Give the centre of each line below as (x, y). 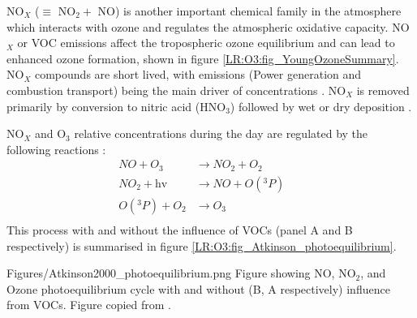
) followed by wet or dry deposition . (321, 106)
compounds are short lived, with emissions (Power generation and (198, 74)
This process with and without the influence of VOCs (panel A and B (180, 229)
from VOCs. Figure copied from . (89, 305)
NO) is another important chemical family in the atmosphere (249, 11)
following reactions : (56, 149)
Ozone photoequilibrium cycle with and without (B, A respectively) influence (198, 288)
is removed (383, 90)
